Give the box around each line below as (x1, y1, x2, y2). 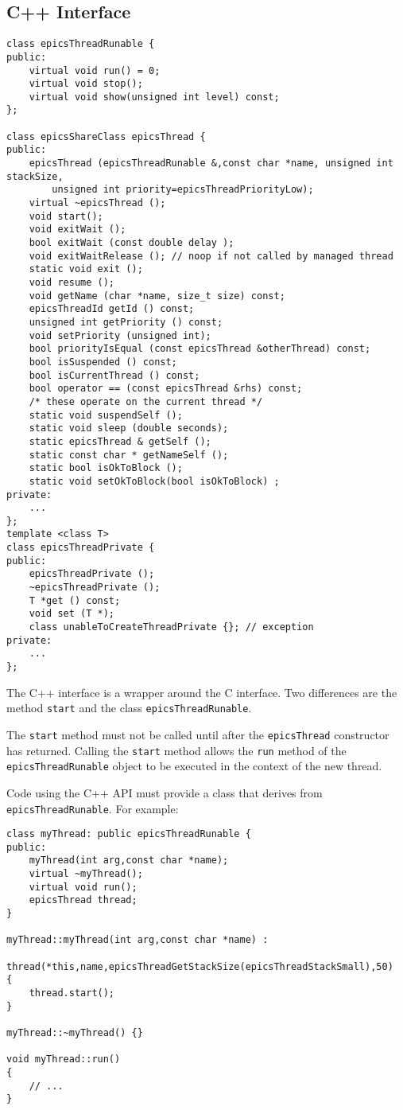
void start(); (29, 210, 103, 222)
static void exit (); (29, 263, 143, 275)
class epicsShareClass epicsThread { (6, 130, 206, 142)
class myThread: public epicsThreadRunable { (6, 828, 251, 840)
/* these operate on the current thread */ (29, 395, 263, 407)
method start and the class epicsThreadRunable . (6, 699, 252, 716)
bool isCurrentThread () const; (29, 369, 200, 381)
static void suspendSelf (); (29, 409, 183, 421)
